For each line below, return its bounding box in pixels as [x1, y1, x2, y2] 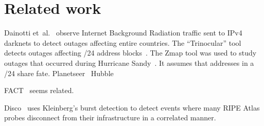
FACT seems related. [4, 85, 74, 96]
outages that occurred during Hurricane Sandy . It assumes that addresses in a [4, 57, 254, 68]
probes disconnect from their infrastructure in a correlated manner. [4, 112, 216, 123]
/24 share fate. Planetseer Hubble [4, 67, 114, 78]
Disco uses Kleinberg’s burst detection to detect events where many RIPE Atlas [4, 102, 260, 113]
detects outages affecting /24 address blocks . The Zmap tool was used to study [4, 47, 257, 58]
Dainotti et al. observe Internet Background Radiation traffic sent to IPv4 [4, 27, 242, 38]
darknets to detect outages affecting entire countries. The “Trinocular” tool [4, 37, 241, 48]
